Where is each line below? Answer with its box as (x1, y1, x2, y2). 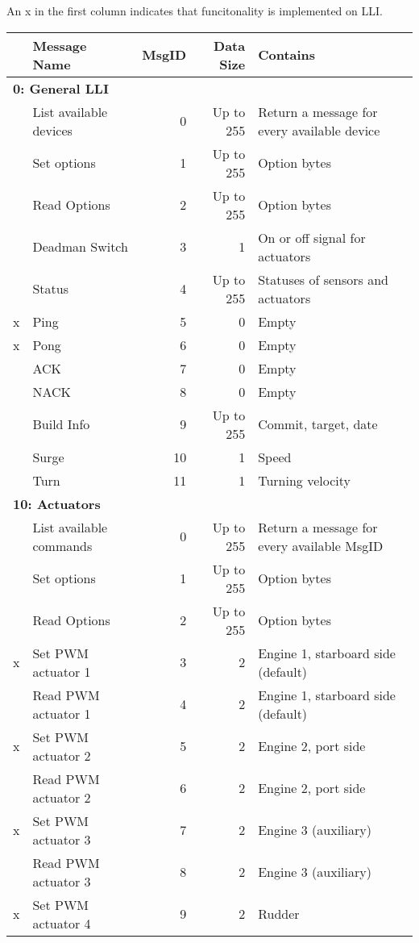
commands (32, 536, 93, 555)
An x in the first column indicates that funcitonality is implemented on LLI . (6, 2, 383, 19)
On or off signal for (258, 227, 366, 247)
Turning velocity (258, 470, 351, 490)
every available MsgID (258, 536, 384, 555)
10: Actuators (13, 494, 101, 513)
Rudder (258, 904, 300, 924)
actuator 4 (32, 913, 91, 933)
